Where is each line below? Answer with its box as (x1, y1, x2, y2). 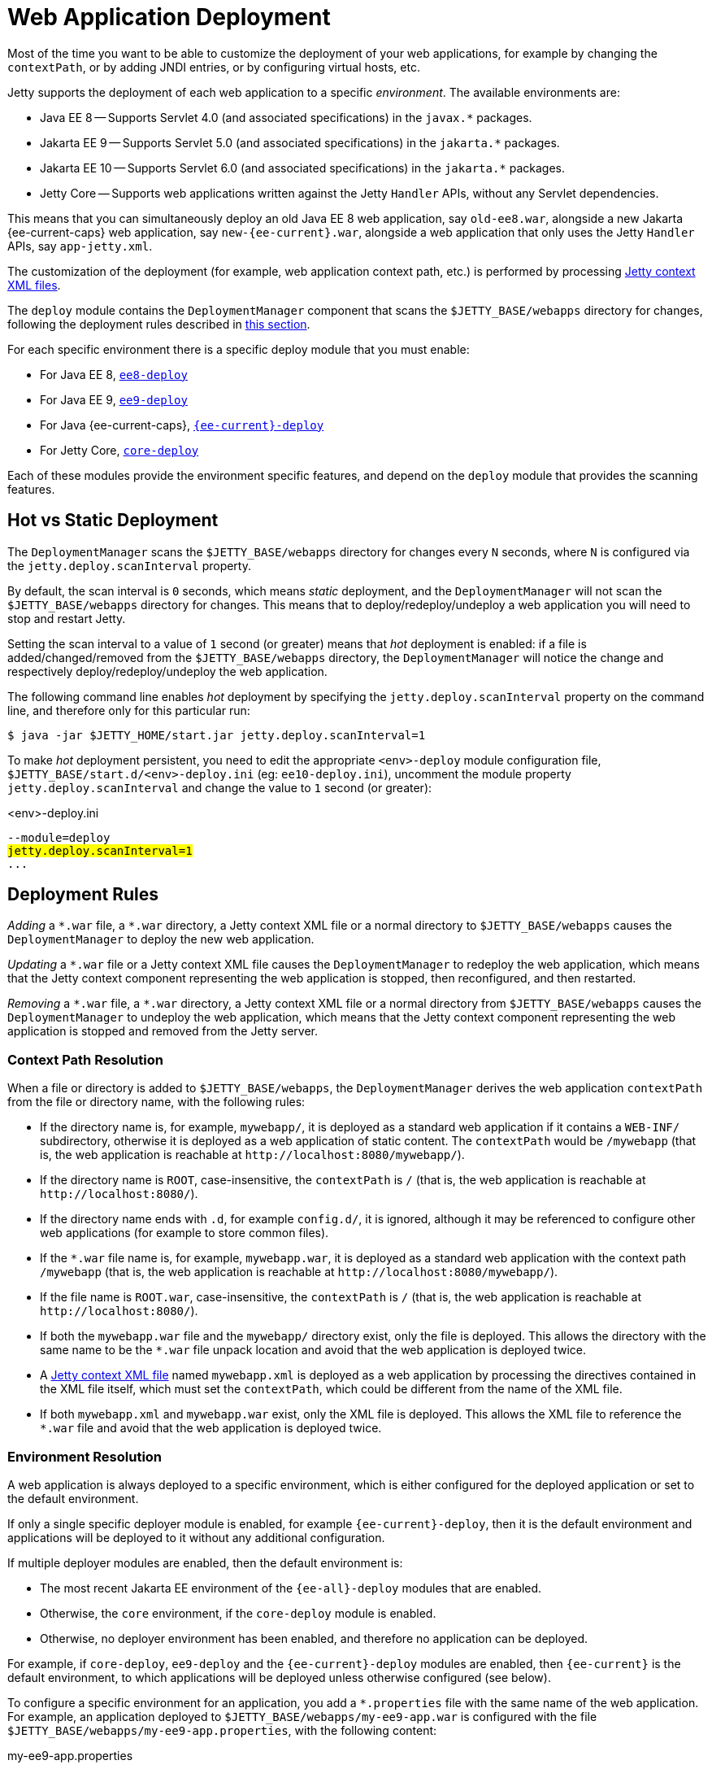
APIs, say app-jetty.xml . (7, 238, 153, 253)
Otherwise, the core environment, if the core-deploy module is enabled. (40, 1606, 436, 1620)
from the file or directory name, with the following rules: (7, 1095, 306, 1109)
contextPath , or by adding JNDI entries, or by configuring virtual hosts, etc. (7, 59, 420, 74)
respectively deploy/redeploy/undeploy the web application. (7, 664, 328, 678)
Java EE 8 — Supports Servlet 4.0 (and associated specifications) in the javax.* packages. (40, 110, 532, 124)
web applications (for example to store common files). (40, 1226, 329, 1240)
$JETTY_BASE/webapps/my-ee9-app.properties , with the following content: (7, 1723, 437, 1737)
